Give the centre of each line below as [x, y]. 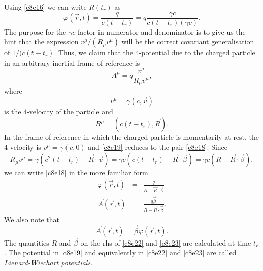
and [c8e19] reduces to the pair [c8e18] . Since [158, 147]
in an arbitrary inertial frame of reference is [72, 62]
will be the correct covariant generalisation [188, 41]
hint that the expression [41, 41]
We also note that [32, 219]
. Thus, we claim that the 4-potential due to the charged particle [155, 53]
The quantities [27, 242]
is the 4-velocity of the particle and [59, 111]
